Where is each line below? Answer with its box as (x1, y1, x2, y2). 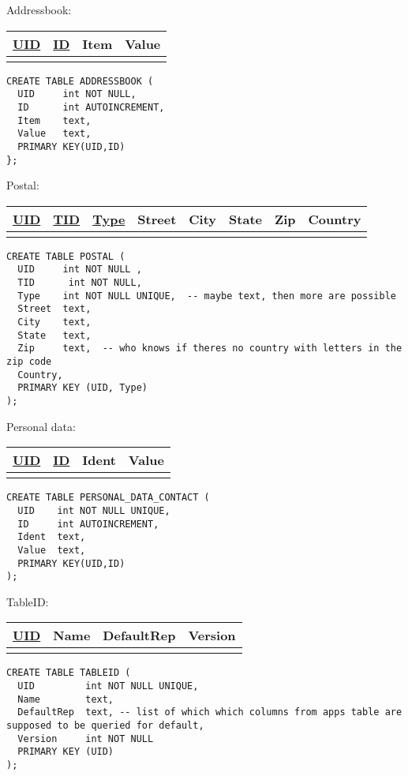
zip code (6, 356, 52, 368)
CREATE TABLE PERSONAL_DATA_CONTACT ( (6, 492, 210, 504)
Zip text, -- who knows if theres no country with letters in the (17, 343, 402, 354)
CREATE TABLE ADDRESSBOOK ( (6, 75, 154, 87)
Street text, (17, 303, 92, 315)
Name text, (17, 693, 114, 705)
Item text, (17, 114, 92, 126)
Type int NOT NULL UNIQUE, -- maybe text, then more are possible (17, 290, 396, 302)
